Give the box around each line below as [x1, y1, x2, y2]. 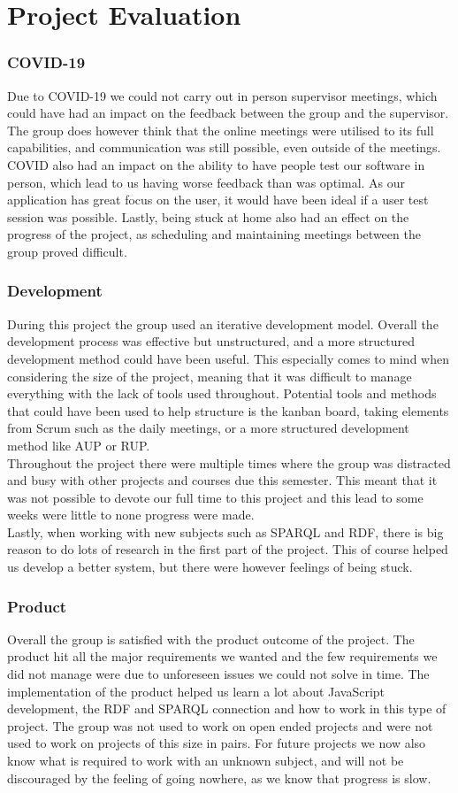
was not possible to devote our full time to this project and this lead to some [7, 488, 424, 506]
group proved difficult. [7, 242, 127, 260]
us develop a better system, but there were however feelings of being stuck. [7, 558, 413, 576]
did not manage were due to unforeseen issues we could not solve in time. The [7, 665, 430, 683]
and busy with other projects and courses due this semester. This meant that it [7, 471, 438, 489]
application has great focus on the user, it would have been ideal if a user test [7, 190, 429, 209]
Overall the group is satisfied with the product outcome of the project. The [7, 629, 415, 648]
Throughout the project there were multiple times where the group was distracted [7, 453, 451, 472]
